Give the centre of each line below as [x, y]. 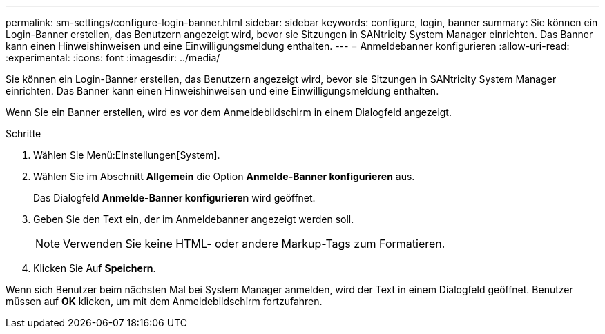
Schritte [23, 134]
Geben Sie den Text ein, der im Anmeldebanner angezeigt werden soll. [194, 219]
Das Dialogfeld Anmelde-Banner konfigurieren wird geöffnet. [174, 198]
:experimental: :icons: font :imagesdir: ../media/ [113, 58]
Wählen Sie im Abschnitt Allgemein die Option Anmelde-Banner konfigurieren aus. [224, 176]
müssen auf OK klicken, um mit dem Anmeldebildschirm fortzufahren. [164, 301]
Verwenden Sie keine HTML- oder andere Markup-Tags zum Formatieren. [254, 244]
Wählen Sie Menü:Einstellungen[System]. [127, 155]
